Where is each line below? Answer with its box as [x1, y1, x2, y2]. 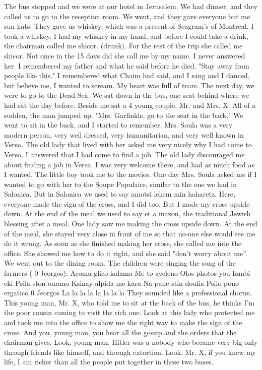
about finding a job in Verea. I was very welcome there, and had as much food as [4, 159, 254, 169]
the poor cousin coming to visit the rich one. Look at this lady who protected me [4, 307, 255, 318]
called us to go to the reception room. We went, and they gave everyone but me [4, 11, 250, 21]
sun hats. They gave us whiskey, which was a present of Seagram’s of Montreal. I [4, 21, 254, 31]
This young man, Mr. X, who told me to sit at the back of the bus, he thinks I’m [4, 297, 254, 307]
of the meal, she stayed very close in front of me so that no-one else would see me [4, 228, 255, 238]
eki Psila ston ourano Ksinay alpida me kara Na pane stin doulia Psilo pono [4, 277, 239, 288]
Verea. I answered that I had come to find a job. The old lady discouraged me [4, 149, 245, 159]
